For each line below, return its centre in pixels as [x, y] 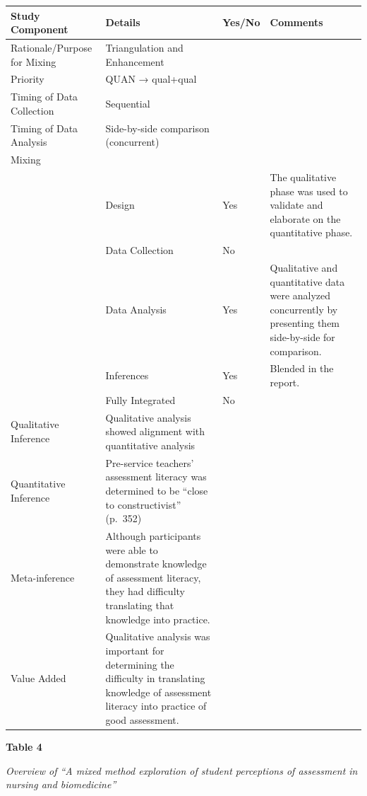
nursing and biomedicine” [61, 784]
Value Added [38, 678]
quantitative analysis [150, 445]
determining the [140, 664]
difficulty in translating [155, 678]
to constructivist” [143, 504]
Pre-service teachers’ [150, 462]
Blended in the [302, 368]
